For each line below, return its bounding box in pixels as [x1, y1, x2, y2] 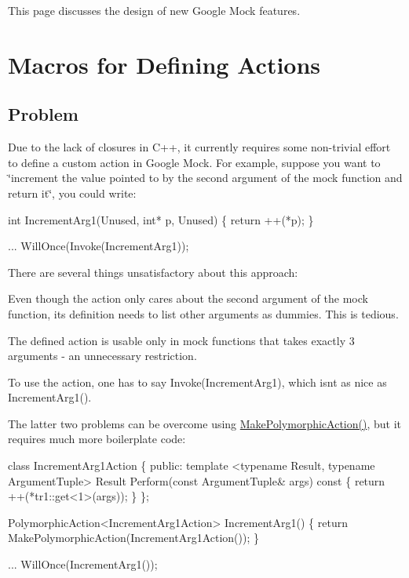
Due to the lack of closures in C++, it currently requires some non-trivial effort [8, 139, 391, 155]
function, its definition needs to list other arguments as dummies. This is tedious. [8, 305, 399, 322]
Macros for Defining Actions [8, 48, 321, 80]
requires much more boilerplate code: [8, 431, 186, 447]
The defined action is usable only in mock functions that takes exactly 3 [8, 332, 355, 348]
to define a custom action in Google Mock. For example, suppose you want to [8, 154, 381, 170]
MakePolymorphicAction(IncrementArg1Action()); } [8, 529, 259, 546]
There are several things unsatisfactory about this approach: [8, 264, 298, 280]
